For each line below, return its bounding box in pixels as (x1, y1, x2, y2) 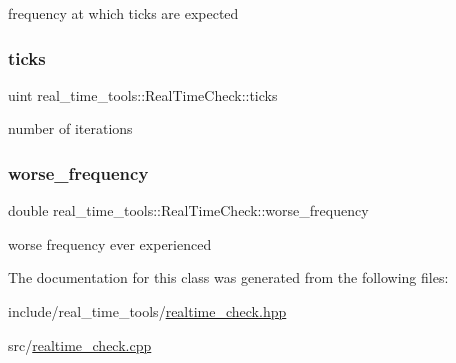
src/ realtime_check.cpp (8, 334, 152, 355)
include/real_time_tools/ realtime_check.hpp (8, 301, 287, 321)
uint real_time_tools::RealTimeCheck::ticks (8, 84, 278, 105)
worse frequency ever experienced (8, 233, 212, 254)
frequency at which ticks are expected (8, 3, 239, 23)
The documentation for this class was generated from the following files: (8, 267, 449, 288)
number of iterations (8, 118, 133, 139)
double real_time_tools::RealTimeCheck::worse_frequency (8, 200, 369, 221)
